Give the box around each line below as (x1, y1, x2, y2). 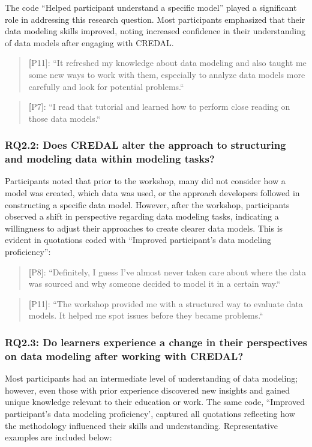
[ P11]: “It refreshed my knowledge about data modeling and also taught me (28, 56, 307, 69)
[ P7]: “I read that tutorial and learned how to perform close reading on (28, 100, 290, 113)
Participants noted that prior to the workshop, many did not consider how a (5, 175, 286, 187)
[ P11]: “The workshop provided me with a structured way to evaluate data (28, 297, 304, 310)
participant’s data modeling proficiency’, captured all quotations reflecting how (5, 407, 295, 419)
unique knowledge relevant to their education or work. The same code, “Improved (5, 395, 305, 408)
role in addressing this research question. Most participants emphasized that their (5, 13, 305, 25)
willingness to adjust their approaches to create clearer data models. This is (5, 221, 283, 234)
